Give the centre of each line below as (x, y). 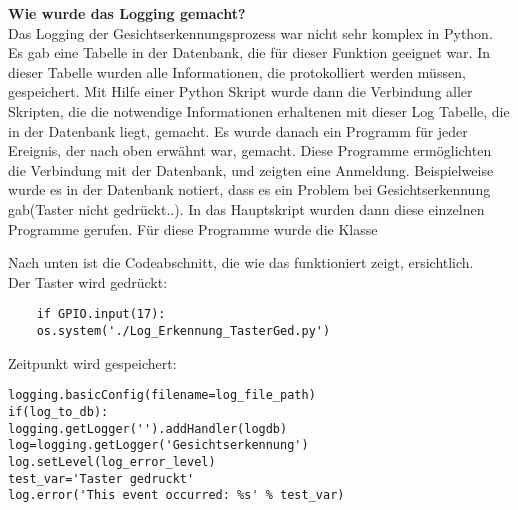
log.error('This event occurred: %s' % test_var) (176, 495)
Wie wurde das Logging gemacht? (127, 13)
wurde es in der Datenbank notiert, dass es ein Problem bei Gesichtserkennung (249, 189)
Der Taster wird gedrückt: (88, 281)
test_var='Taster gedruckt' (101, 478)
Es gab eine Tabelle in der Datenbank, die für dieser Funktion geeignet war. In (249, 52)
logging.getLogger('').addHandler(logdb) (148, 428)
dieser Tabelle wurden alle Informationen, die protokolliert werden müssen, (237, 71)
